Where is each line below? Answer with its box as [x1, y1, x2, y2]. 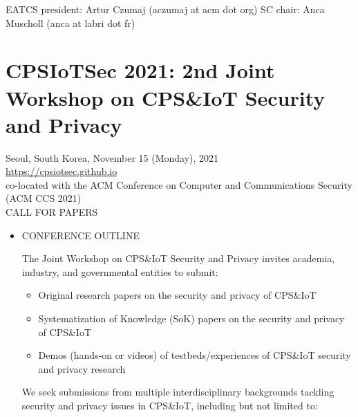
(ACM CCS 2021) [6, 191, 82, 205]
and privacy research [38, 361, 126, 376]
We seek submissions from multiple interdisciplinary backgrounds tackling [21, 384, 335, 399]
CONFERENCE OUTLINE [21, 228, 140, 242]
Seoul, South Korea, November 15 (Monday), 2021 [6, 150, 219, 165]
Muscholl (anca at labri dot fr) [6, 15, 135, 30]
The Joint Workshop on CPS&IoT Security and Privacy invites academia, [21, 251, 335, 266]
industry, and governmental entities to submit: [21, 264, 218, 279]
